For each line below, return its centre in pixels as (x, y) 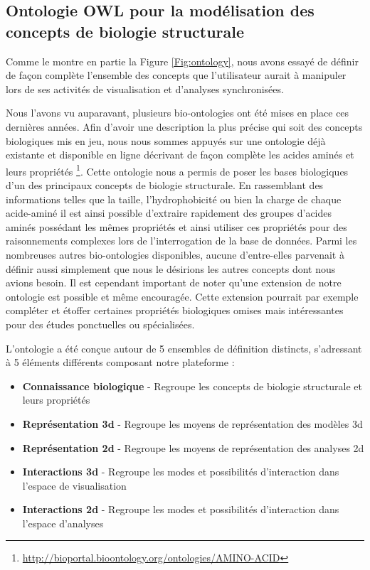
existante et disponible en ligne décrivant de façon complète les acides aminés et (180, 155)
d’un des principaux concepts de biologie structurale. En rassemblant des (165, 185)
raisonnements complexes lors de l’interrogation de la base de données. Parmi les (181, 241)
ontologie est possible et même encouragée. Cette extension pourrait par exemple (182, 296)
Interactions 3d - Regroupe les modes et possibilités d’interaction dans (181, 472)
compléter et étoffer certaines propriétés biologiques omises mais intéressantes (175, 310)
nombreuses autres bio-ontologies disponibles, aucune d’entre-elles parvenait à (175, 254)
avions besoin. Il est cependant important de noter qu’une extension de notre (174, 283)
